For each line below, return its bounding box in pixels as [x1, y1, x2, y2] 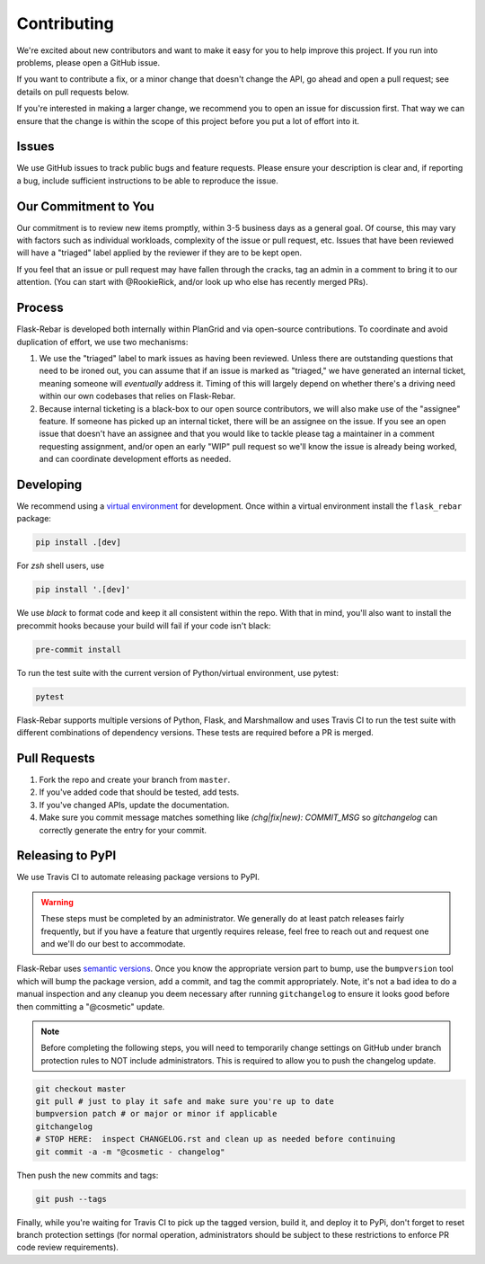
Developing [16, 476, 83, 492]
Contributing [16, 13, 114, 33]
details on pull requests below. [16, 86, 129, 97]
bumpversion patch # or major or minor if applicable [35, 1108, 278, 1119]
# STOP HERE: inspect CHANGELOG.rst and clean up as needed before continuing [35, 1134, 396, 1144]
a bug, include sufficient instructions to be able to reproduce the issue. [16, 175, 278, 186]
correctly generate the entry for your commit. [39, 824, 207, 835]
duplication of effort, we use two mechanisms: [16, 336, 189, 347]
